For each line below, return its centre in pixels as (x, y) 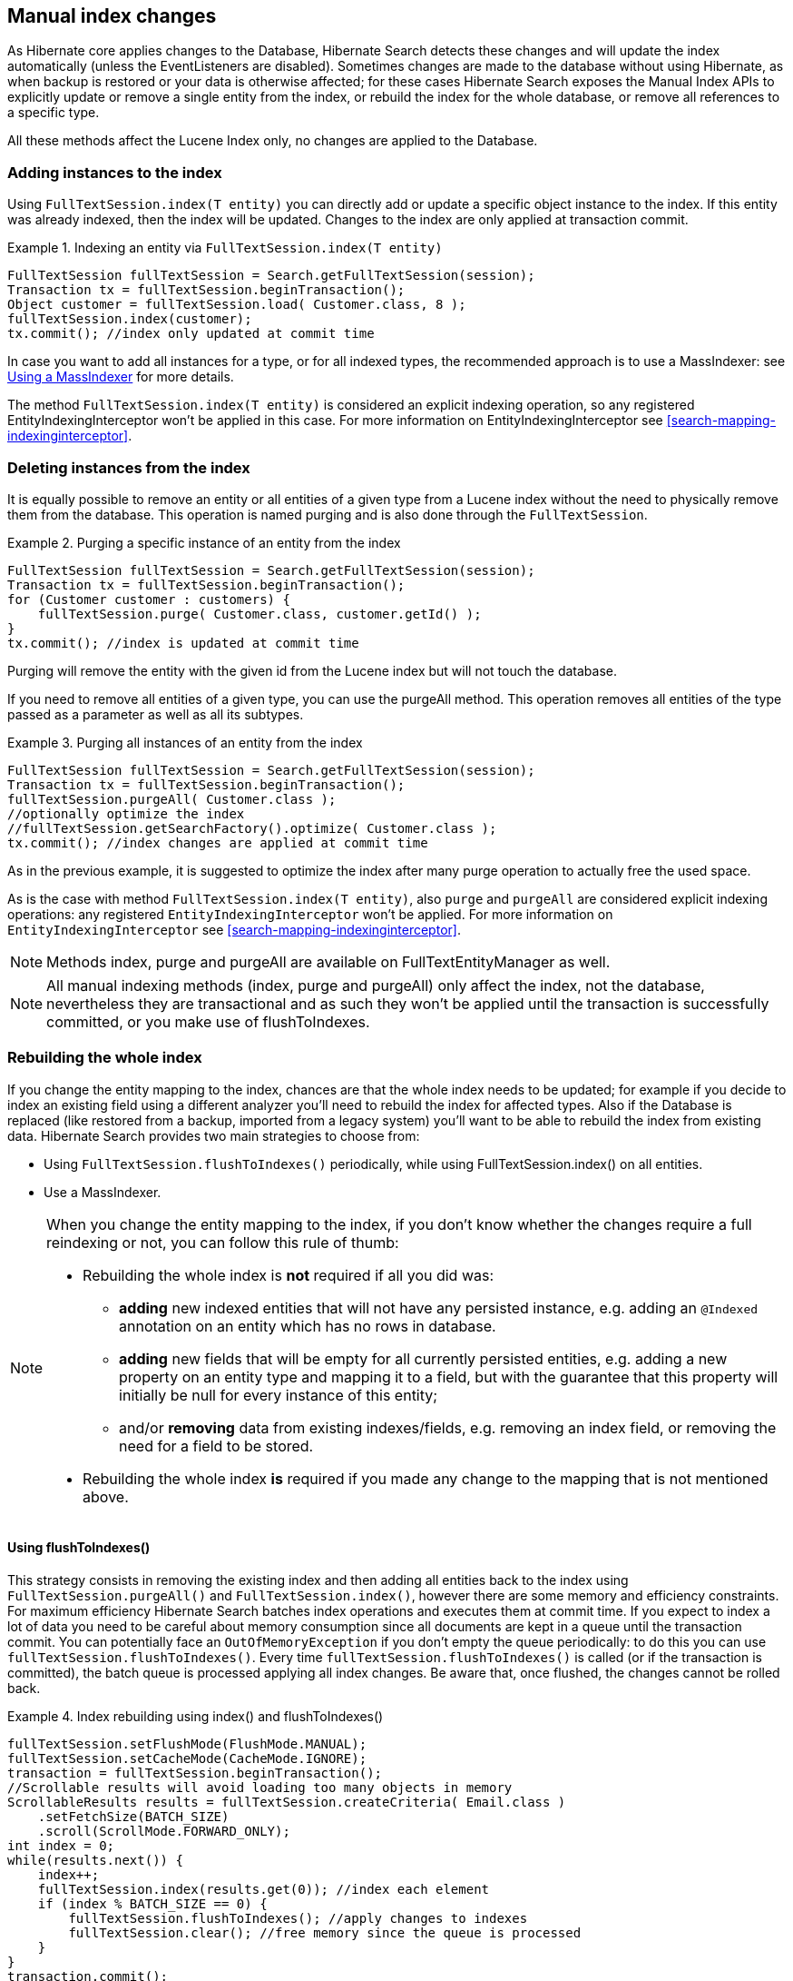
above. (106, 1496)
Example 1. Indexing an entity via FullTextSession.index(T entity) (225, 248)
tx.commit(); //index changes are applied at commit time (218, 842)
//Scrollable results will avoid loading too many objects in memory (260, 1787)
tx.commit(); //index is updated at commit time (183, 643)
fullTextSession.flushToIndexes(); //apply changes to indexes (298, 1918)
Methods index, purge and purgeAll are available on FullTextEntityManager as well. (328, 961)
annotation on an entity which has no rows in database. (308, 1326)
